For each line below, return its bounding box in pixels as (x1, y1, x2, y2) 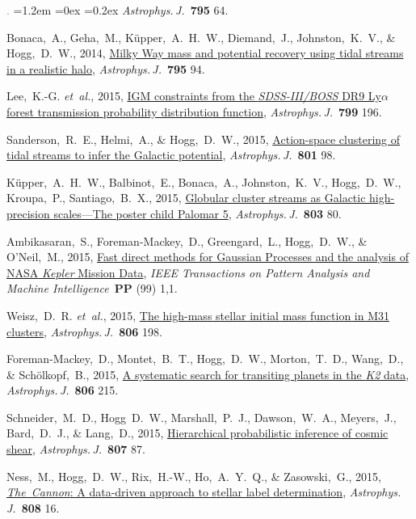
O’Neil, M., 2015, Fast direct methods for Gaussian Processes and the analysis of (6, 248, 409, 265)
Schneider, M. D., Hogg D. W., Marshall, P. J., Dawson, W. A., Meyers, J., (6, 408, 397, 425)
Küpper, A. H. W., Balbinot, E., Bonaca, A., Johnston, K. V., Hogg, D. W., (6, 173, 401, 190)
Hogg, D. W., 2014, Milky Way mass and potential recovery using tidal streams (6, 44, 404, 61)
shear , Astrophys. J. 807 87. (6, 441, 145, 458)
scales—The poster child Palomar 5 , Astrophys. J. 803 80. (53, 205, 342, 222)
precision (6, 205, 50, 222)
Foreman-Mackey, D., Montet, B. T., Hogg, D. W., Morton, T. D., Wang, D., (6, 350, 404, 367)
